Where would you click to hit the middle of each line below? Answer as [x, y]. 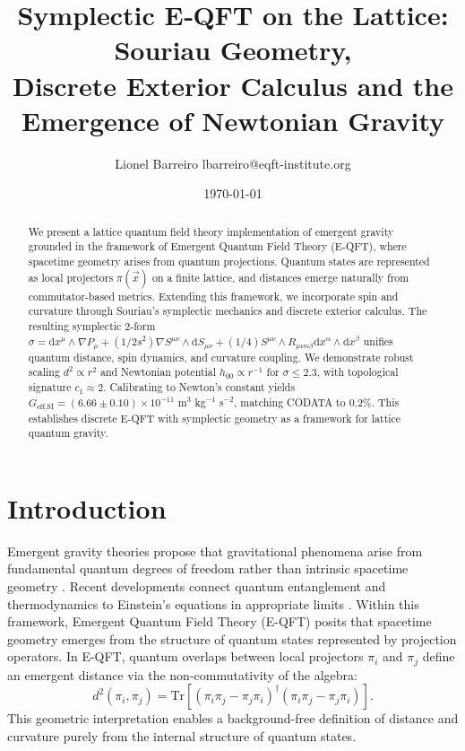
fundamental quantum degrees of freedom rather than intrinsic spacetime [208, 568]
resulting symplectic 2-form [92, 325]
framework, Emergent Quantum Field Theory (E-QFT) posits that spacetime [220, 621]
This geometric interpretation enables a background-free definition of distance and [233, 718]
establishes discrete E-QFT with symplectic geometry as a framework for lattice [215, 418]
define [439, 656]
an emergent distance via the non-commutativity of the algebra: [182, 674]
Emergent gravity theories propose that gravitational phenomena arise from [215, 550]
